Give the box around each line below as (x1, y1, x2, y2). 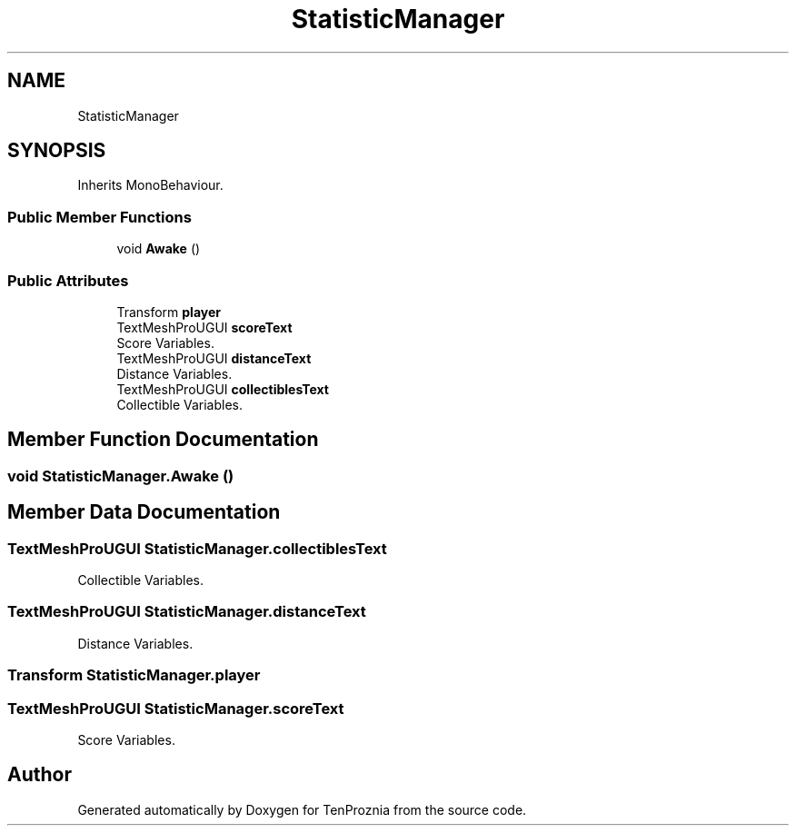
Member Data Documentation (7, 501, 281, 524)
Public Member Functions (7, 207, 192, 226)
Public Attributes (7, 271, 129, 290)
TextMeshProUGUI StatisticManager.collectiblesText (7, 539, 387, 558)
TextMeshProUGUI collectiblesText (116, 381, 329, 397)
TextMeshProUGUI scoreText (116, 319, 293, 335)
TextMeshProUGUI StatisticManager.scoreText (7, 699, 344, 718)
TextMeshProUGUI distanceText (116, 350, 312, 366)
